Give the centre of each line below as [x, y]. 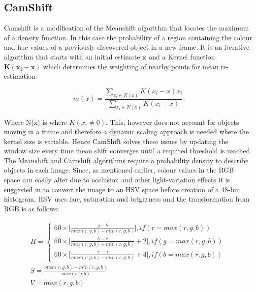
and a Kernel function [182, 56]
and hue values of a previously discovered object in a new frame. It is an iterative [127, 47]
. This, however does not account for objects [172, 122]
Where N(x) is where [36, 122]
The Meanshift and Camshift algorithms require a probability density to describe [126, 160]
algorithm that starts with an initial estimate [72, 56]
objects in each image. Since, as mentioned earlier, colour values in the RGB [119, 170]
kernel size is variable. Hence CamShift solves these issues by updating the [116, 141]
